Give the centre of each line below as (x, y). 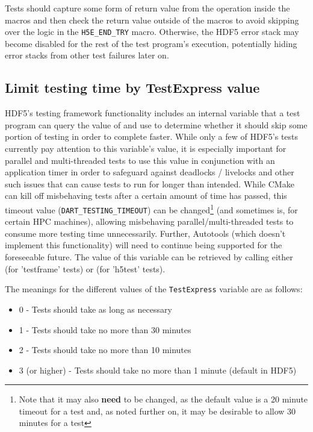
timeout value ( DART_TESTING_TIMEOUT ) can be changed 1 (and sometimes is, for (151, 208)
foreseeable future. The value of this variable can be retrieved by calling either (149, 257)
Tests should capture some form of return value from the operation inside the (147, 8)
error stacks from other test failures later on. (87, 55)
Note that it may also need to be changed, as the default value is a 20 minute (163, 399)
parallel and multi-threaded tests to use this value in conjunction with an (140, 160)
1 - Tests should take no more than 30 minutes (105, 329)
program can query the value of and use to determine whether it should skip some (156, 124)
